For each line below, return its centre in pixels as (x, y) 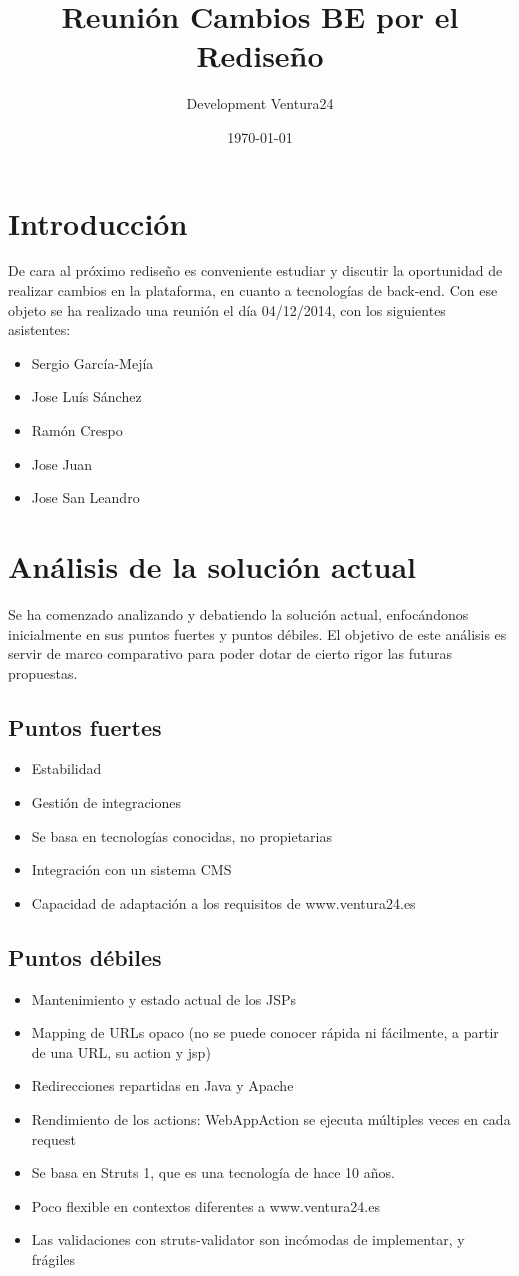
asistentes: (39, 329)
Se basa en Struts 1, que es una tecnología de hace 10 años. (213, 1172)
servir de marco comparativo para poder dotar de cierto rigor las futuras (230, 653)
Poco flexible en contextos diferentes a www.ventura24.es (205, 1205)
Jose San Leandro (85, 497)
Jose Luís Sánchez (86, 396)
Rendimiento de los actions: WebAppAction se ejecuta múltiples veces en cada (271, 1119)
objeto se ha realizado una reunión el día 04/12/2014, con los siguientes (227, 309)
